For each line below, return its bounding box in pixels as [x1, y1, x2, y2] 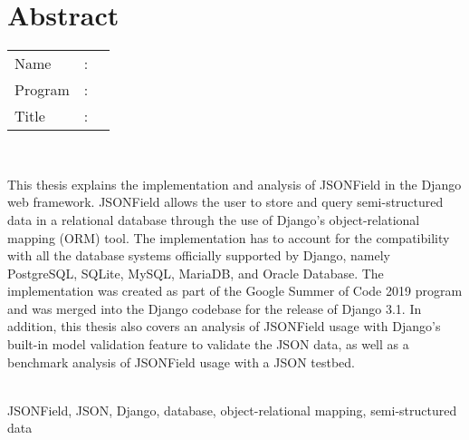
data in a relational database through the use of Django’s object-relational [7, 210, 420, 229]
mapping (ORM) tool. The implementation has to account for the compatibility [7, 228, 450, 247]
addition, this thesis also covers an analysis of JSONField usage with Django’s [7, 317, 441, 336]
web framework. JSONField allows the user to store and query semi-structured [7, 192, 444, 211]
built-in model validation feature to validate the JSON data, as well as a [7, 335, 409, 354]
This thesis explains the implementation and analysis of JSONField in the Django [7, 174, 462, 193]
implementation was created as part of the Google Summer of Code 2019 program [7, 281, 463, 300]
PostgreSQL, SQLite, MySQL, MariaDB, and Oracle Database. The [7, 263, 384, 282]
